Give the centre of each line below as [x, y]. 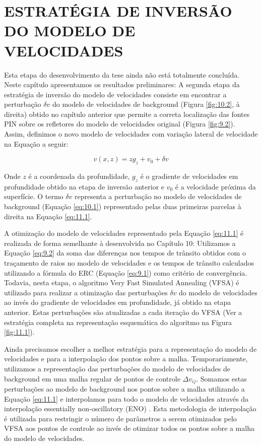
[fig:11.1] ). [19, 332]
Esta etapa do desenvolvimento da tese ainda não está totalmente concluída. [122, 74]
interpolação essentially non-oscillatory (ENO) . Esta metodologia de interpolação [130, 408]
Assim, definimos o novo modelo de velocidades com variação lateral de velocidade [131, 134]
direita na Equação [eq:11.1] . [48, 216]
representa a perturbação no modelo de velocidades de [158, 196]
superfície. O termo [34, 196]
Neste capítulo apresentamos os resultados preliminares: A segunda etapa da [122, 84]
